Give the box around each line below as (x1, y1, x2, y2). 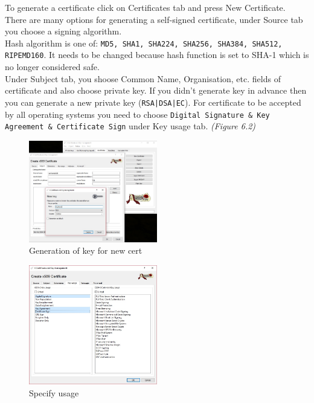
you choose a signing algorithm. (5, 25, 122, 37)
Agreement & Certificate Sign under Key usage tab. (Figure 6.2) (5, 120, 256, 132)
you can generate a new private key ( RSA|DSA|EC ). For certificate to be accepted (5, 95, 301, 108)
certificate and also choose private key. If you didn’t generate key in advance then (5, 84, 307, 97)
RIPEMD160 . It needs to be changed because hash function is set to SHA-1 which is (5, 48, 309, 61)
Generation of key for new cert (29, 244, 143, 257)
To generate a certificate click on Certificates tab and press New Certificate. (5, 1, 286, 13)
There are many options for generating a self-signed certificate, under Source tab (5, 13, 303, 25)
